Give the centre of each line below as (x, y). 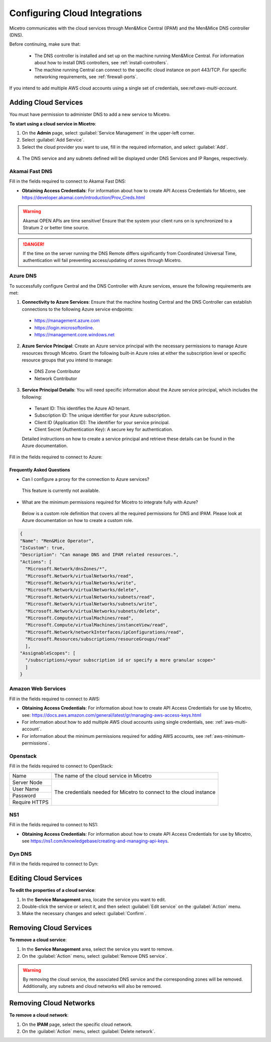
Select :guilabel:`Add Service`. (53, 140)
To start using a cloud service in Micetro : (53, 123)
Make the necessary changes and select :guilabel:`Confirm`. (84, 914)
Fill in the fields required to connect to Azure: (56, 457)
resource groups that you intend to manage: (67, 360)
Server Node (27, 782)
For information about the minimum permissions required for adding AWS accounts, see (112, 736)
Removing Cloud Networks (52, 1003)
